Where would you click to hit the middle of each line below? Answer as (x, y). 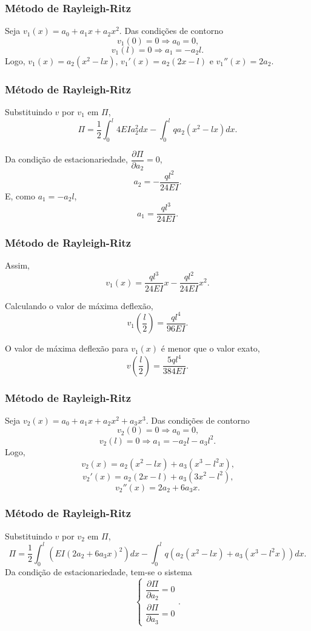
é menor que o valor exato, (210, 348)
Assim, (17, 265)
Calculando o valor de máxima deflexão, (79, 305)
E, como (20, 196)
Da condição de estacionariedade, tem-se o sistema (99, 571)
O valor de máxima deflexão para (67, 348)
